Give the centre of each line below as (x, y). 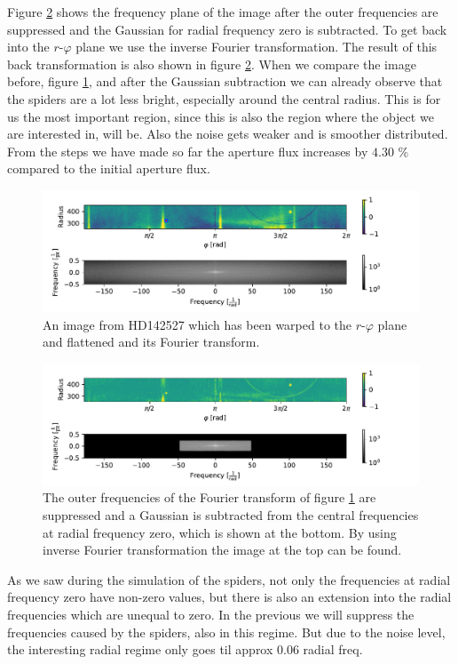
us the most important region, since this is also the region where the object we (221, 116)
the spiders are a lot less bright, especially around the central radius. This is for (224, 98)
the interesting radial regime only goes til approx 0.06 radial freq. (185, 649)
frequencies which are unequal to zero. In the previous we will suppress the (211, 614)
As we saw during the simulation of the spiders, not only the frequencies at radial (229, 579)
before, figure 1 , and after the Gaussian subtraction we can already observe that (225, 81)
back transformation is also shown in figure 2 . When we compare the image (212, 64)
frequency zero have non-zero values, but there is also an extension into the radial (229, 597)
